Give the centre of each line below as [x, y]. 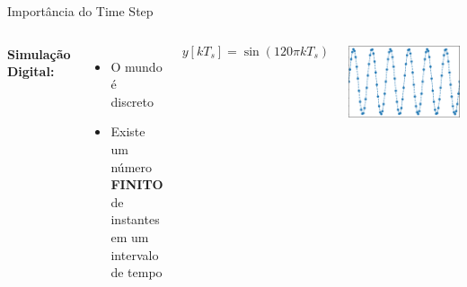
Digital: [31, 71]
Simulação [39, 53]
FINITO [137, 184]
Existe [128, 131]
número [131, 166]
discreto [132, 101]
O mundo [137, 66]
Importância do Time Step [80, 11]
